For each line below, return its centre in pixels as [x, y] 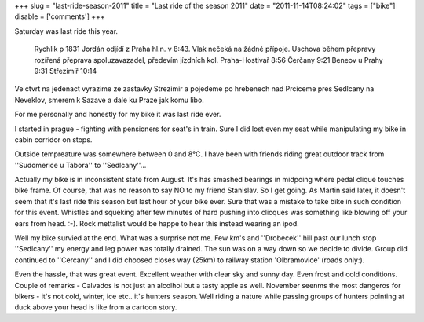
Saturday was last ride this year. [66, 31]
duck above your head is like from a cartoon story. [96, 307]
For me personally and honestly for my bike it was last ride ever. [118, 115]
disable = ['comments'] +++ [60, 16]
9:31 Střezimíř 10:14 [66, 71]
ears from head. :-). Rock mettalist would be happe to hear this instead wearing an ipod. [157, 223]
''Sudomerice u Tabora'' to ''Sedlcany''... [80, 165]
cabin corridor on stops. [53, 139]
